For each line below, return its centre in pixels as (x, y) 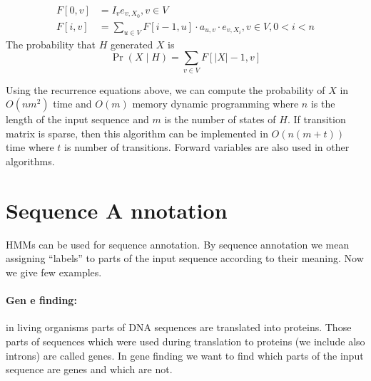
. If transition (316, 119)
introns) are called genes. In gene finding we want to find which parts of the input (185, 355)
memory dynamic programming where (215, 104)
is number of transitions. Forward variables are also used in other (207, 147)
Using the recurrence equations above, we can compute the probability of (166, 89)
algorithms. (30, 161)
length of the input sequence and (77, 119)
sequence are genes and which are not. (89, 369)
